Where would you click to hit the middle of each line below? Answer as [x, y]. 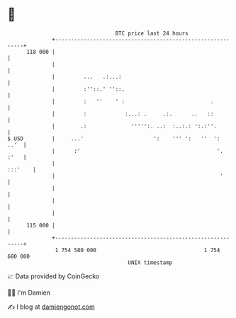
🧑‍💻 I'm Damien [29, 293]
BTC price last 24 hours [152, 33]
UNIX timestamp [150, 262]
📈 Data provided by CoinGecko [54, 276]
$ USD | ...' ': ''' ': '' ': [114, 138]
